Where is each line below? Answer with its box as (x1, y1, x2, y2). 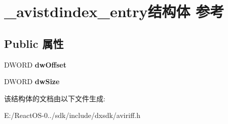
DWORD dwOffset (4, 59, 66, 70)
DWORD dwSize (4, 76, 60, 87)
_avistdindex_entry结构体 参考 (4, 1, 224, 22)
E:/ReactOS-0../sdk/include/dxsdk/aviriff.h (4, 110, 140, 120)
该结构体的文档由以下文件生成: (4, 93, 105, 103)
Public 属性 (4, 35, 64, 51)
